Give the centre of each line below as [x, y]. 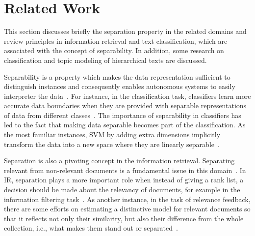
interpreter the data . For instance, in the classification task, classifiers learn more [127, 96]
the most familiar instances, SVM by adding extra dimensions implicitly [112, 134]
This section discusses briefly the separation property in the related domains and [125, 31]
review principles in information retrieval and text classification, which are [116, 41]
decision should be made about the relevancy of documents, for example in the [122, 190]
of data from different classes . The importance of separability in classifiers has [123, 115]
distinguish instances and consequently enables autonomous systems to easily [120, 86]
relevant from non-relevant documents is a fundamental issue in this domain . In [125, 170]
